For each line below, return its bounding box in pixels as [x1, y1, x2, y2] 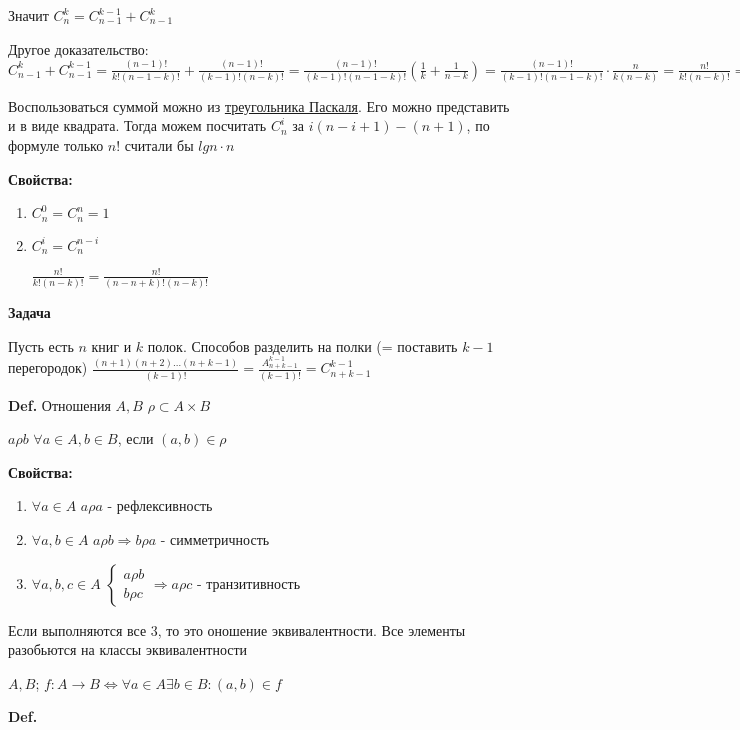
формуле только [8, 135, 104, 155]
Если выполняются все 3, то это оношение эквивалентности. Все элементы [8, 619, 466, 640]
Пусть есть [8, 335, 74, 356]
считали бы [124, 135, 194, 155]
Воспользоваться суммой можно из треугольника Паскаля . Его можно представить [8, 95, 510, 116]
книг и [91, 335, 132, 356]
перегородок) [8, 357, 88, 378]
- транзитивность [196, 572, 301, 593]
